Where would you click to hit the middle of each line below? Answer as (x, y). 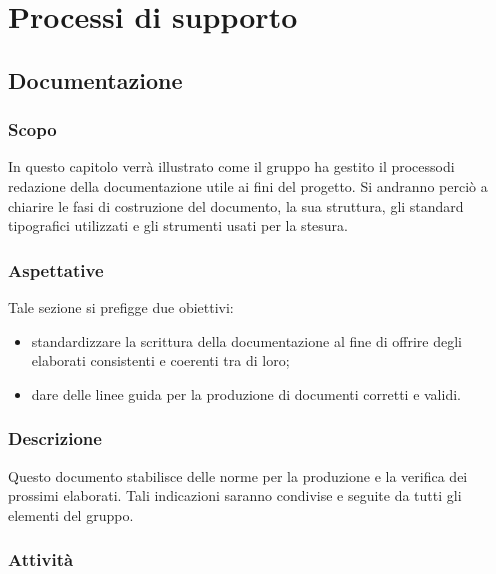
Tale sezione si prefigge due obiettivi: (121, 306)
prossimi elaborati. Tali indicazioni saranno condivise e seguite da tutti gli (235, 495)
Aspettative (56, 269)
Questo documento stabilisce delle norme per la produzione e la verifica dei (238, 475)
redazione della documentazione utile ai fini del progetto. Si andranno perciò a (248, 185)
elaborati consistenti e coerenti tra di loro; (160, 360)
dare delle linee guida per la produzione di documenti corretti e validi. (246, 393)
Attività (41, 559)
